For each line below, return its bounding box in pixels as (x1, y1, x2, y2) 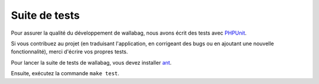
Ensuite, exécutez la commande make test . (11, 70, 119, 77)
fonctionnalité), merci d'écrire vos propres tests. (11, 48, 128, 55)
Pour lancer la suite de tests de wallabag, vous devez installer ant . (11, 59, 172, 66)
